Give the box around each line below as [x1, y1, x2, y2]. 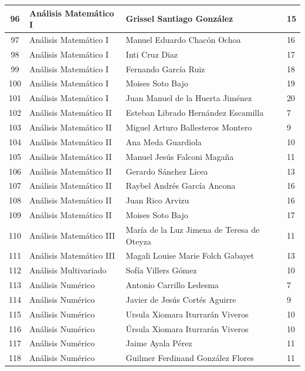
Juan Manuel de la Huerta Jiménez [126, 92, 252, 104]
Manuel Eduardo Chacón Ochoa [126, 33, 241, 45]
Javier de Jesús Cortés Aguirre [126, 293, 236, 305]
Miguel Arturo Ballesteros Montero [126, 121, 252, 133]
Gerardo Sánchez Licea [126, 165, 208, 177]
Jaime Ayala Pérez [126, 337, 192, 349]
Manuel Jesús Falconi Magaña [126, 150, 234, 162]
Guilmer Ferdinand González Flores [126, 352, 254, 364]
